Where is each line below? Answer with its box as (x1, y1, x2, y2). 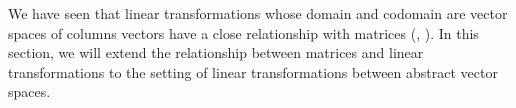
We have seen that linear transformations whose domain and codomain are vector (8, 3, 508, 23)
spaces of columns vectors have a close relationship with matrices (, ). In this (8, 22, 479, 43)
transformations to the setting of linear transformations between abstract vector (8, 61, 498, 82)
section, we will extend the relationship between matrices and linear (8, 42, 424, 63)
